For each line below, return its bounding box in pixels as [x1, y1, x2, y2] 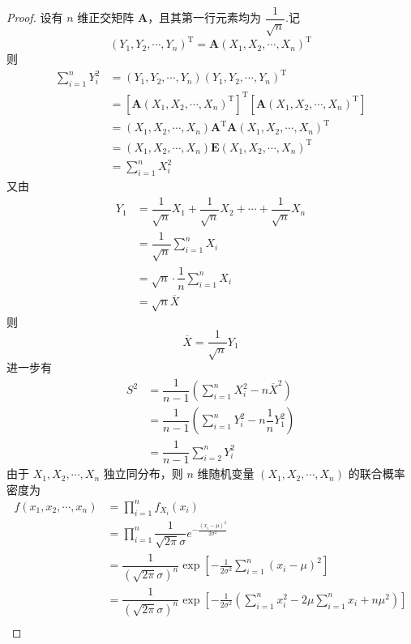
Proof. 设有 [6, 9, 63, 26]
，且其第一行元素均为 [148, 9, 262, 26]
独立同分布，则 [103, 465, 183, 482]
